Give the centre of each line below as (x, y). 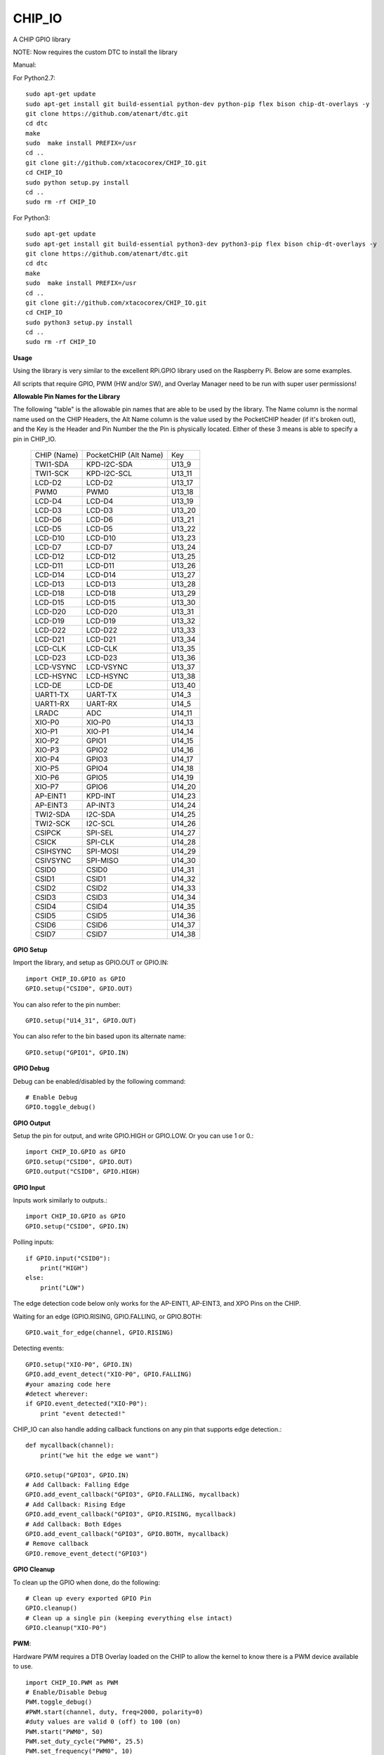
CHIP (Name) (57, 455)
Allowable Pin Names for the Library (67, 397)
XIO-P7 (47, 787)
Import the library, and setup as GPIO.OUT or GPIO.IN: (91, 962)
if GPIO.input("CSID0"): (68, 1258)
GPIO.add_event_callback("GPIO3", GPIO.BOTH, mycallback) (127, 1534)
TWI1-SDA (52, 464)
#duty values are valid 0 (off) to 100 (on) (104, 1722)
